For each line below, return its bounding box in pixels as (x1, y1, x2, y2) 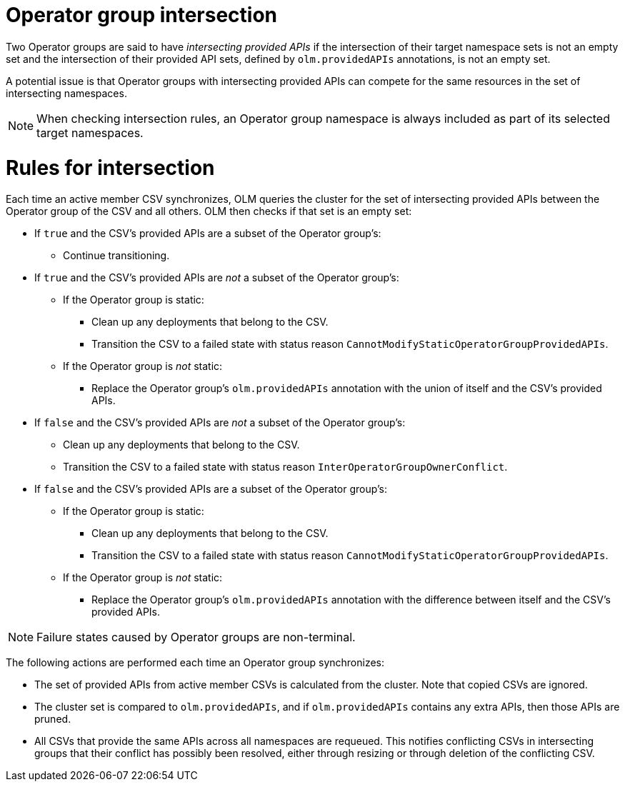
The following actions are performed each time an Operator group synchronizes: (6, 656, 384, 669)
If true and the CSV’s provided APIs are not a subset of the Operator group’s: (34, 271, 399, 284)
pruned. (34, 713, 71, 726)
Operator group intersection (6, 3, 278, 27)
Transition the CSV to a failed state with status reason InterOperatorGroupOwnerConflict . (63, 461, 508, 473)
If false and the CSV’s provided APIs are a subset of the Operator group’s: (34, 483, 388, 496)
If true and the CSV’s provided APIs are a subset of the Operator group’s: (34, 227, 381, 240)
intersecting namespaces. (6, 86, 127, 99)
